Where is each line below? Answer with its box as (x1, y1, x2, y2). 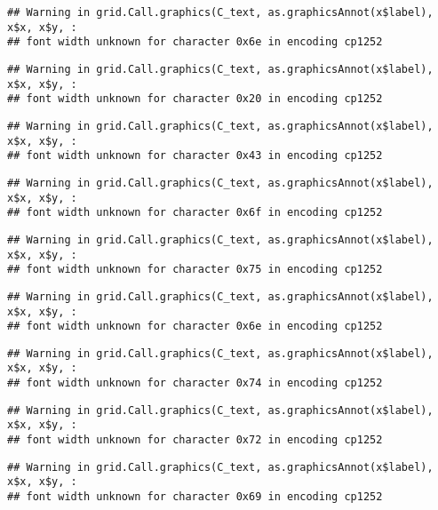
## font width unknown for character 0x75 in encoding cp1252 (7, 263, 383, 276)
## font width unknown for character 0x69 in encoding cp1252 (7, 490, 383, 504)
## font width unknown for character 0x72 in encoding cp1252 (7, 434, 383, 447)
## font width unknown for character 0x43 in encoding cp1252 (7, 149, 383, 163)
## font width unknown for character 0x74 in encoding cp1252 (7, 377, 383, 390)
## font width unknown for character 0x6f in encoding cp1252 (7, 206, 383, 219)
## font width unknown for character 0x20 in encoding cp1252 (7, 92, 383, 106)
